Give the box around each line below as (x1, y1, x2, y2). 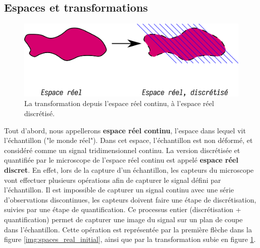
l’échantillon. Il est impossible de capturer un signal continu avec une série (4, 184, 234, 195)
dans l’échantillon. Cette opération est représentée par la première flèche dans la (4, 224, 252, 234)
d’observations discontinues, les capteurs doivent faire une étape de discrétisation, (4, 194, 256, 205)
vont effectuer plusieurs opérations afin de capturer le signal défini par (4, 174, 221, 185)
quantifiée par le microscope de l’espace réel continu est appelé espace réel (4, 155, 238, 165)
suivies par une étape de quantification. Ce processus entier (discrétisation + (4, 204, 241, 215)
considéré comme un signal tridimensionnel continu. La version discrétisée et (4, 144, 240, 155)
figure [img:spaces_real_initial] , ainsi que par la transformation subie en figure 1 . (4, 234, 256, 244)
